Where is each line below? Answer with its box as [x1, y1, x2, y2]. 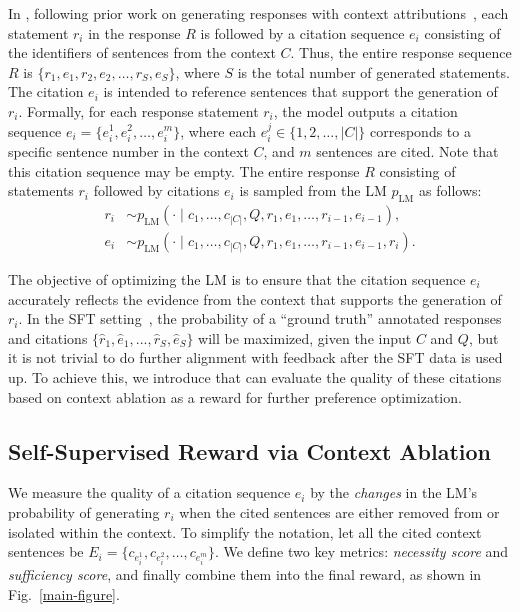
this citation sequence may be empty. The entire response [8, 160, 360, 181]
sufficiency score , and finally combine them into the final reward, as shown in [8, 563, 482, 584]
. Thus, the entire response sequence [290, 42, 512, 63]
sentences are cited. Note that [316, 140, 499, 161]
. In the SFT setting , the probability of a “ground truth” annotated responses [18, 308, 502, 329]
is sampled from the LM [239, 180, 387, 201]
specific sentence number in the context [8, 140, 249, 161]
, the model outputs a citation [273, 100, 458, 121]
